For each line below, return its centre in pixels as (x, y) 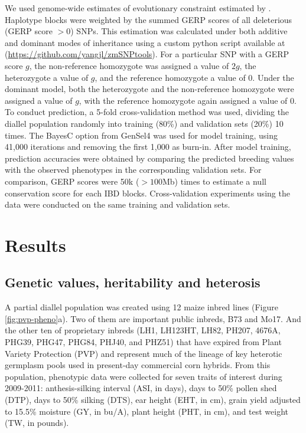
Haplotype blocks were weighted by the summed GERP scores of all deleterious (149, 19)
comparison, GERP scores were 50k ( (72, 181)
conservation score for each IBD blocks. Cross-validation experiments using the (147, 193)
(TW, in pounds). (37, 423)
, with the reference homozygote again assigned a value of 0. (188, 100)
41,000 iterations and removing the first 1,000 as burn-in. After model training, (148, 147)
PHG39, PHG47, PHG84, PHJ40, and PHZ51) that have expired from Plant (143, 342)
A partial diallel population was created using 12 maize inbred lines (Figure (141, 307)
